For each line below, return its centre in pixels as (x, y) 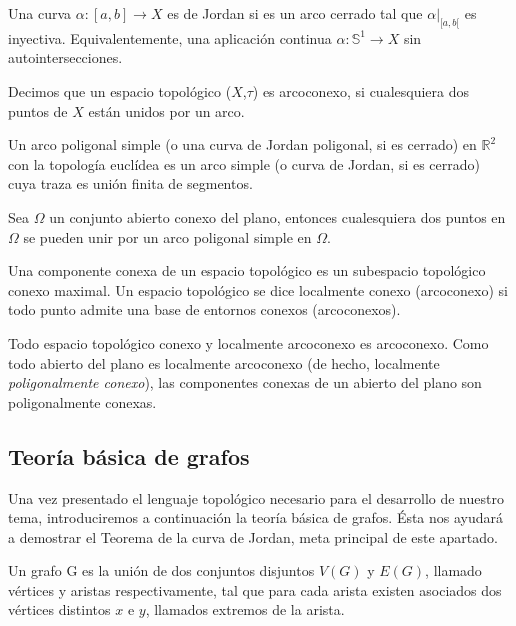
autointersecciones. (65, 57)
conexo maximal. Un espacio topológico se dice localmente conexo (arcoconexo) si (258, 289)
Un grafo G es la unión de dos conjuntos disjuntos (161, 570)
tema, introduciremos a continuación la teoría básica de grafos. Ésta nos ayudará (256, 517)
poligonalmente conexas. (82, 401)
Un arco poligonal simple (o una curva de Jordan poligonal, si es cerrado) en (242, 144)
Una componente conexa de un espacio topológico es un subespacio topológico (247, 270)
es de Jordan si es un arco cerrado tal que (295, 13)
